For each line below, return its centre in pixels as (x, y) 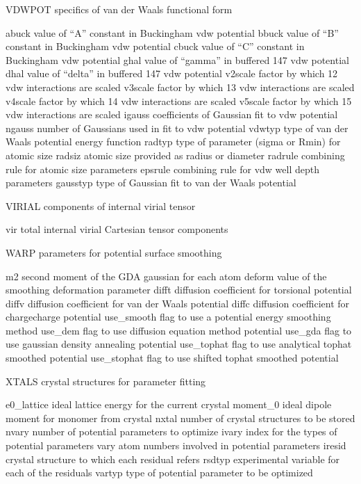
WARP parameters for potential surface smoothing (114, 252)
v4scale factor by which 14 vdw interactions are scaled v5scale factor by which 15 (179, 100)
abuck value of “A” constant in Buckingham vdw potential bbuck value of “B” (172, 32)
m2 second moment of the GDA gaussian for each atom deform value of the (166, 276)
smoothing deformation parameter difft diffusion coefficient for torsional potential (179, 290)
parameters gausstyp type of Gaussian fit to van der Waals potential (151, 183)
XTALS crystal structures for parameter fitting (106, 381)
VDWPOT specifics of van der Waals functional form (119, 9)
